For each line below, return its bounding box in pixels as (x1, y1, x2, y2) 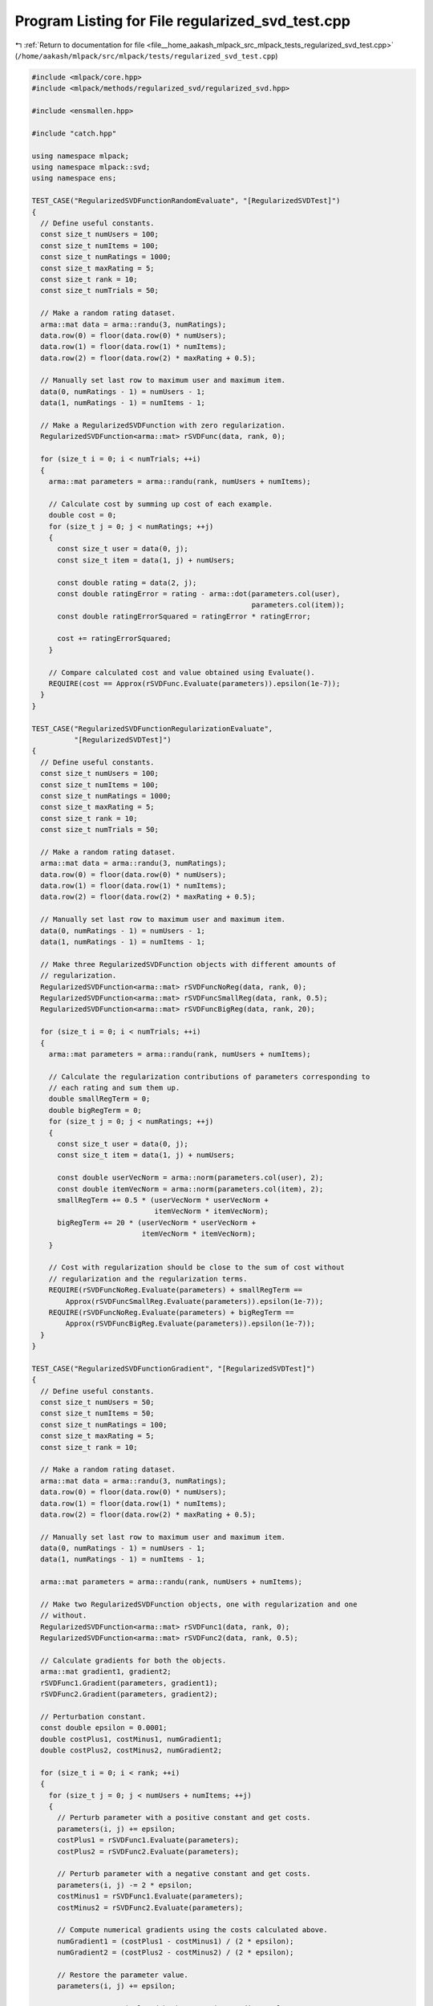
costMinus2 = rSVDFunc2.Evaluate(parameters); (57, 1902, 244, 1912)
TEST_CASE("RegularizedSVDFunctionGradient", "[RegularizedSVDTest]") (31, 1364, 316, 1373)
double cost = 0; (48, 510, 117, 520)
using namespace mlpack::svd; (31, 163, 151, 172)
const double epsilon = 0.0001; (40, 1724, 168, 1732)
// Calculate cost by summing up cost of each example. (48, 499, 273, 509)
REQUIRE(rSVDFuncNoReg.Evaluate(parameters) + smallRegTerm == (48, 1285, 303, 1295)
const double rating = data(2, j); (57, 578, 197, 587)
